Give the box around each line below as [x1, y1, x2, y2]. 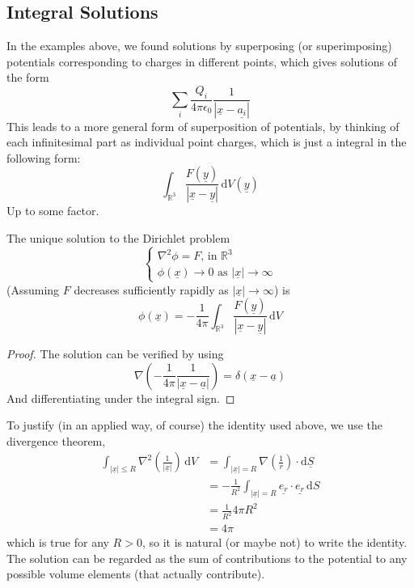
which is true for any [6, 534, 109, 551]
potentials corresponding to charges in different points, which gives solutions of [6, 53, 397, 70]
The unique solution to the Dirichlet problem [6, 229, 230, 246]
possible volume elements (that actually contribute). [6, 565, 265, 582]
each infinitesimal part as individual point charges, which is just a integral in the [6, 133, 407, 150]
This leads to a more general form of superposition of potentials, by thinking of [6, 117, 399, 134]
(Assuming [6, 281, 60, 298]
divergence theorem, [6, 432, 106, 449]
